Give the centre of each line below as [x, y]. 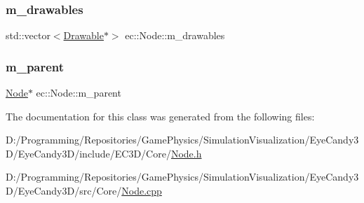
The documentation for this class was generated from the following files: [160, 116]
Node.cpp [142, 190]
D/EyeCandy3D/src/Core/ [64, 190]
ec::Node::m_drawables [175, 35]
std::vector [28, 35]
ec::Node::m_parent [79, 93]
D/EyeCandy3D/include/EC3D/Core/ [88, 153]
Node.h [186, 153]
